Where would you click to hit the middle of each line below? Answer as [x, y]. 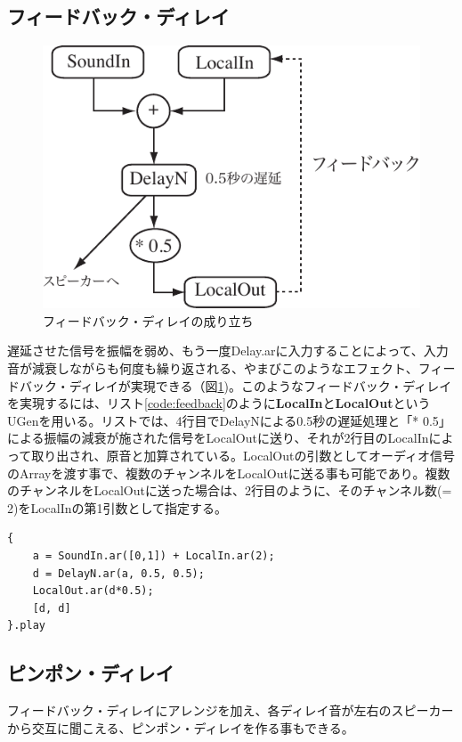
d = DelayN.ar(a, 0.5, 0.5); [118, 573]
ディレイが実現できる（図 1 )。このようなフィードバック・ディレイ [260, 385]
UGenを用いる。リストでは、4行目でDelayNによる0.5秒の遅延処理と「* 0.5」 [229, 420]
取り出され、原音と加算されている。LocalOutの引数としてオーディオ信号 [243, 455]
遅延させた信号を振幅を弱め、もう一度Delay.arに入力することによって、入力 [228, 351]
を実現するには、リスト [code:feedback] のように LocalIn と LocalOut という [219, 403]
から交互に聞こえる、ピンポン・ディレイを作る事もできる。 [181, 727]
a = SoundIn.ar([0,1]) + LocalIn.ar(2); [154, 555]
